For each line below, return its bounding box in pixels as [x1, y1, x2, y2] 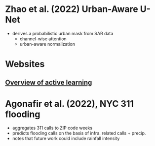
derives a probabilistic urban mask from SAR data [12, 30, 114, 36]
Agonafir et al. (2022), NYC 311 [5, 98, 134, 109]
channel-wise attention [19, 36, 67, 42]
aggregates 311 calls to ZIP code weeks [12, 125, 93, 131]
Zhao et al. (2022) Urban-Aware [5, 3, 138, 15]
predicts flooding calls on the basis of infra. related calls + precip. [12, 130, 146, 136]
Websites [5, 59, 45, 70]
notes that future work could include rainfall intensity [12, 136, 120, 142]
